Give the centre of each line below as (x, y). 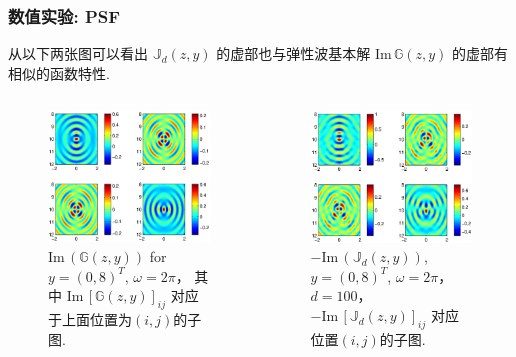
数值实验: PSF (64, 15)
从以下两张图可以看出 (78, 53)
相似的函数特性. (59, 72)
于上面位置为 (90, 318)
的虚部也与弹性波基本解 (293, 53)
